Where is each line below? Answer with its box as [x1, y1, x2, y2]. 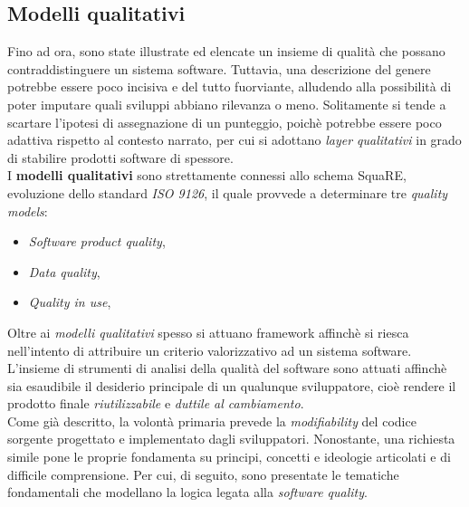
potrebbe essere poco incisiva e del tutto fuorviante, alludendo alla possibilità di [7, 77, 452, 96]
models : [7, 201, 48, 220]
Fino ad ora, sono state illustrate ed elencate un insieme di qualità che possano [7, 42, 445, 61]
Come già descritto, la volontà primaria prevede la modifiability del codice [7, 411, 416, 430]
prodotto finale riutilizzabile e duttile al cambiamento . [7, 394, 304, 413]
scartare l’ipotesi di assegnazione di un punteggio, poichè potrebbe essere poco [7, 112, 442, 131]
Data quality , [28, 262, 100, 281]
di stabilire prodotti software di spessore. [7, 148, 234, 167]
